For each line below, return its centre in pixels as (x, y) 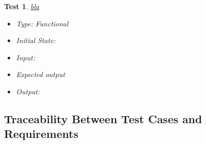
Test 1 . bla (22, 6)
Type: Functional (42, 23)
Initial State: (36, 40)
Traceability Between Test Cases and (103, 118)
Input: (25, 57)
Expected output (40, 74)
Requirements (41, 134)
